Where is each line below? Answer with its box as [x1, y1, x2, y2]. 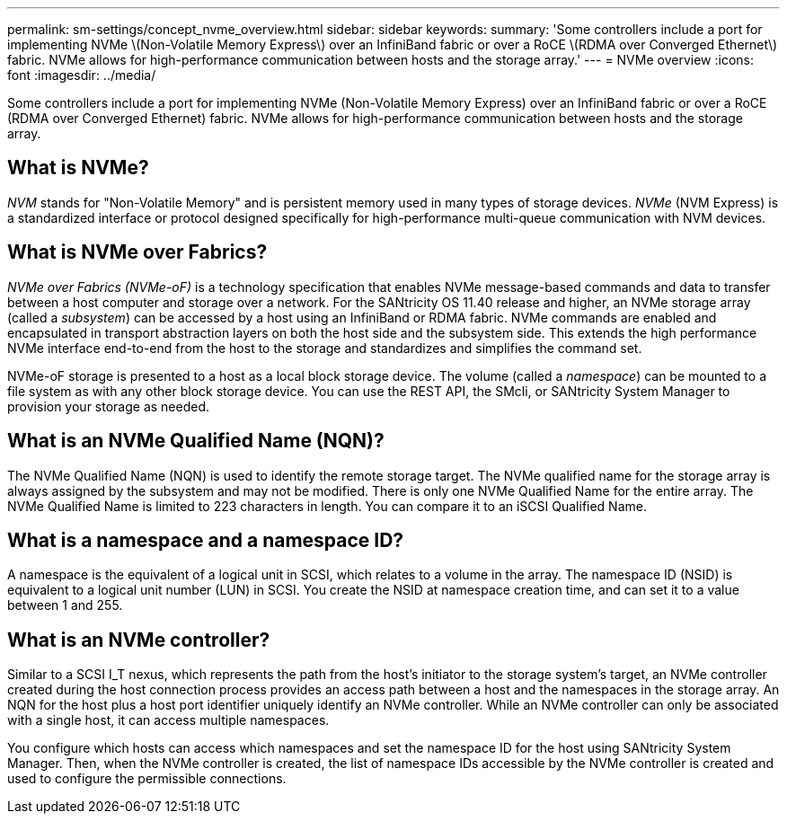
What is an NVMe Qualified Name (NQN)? [7, 429, 385, 453]
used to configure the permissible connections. [7, 771, 287, 787]
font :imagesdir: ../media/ [7, 67, 156, 83]
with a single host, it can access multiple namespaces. [7, 712, 330, 728]
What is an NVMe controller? [7, 628, 270, 651]
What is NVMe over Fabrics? [7, 241, 268, 264]
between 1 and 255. [7, 597, 123, 614]
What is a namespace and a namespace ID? [7, 528, 404, 552]
